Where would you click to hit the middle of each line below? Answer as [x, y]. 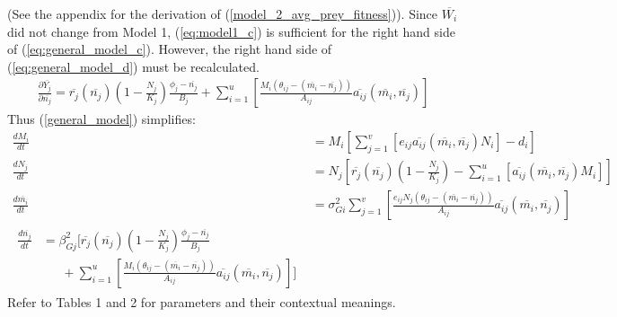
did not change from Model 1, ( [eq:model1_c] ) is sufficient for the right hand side [231, 31]
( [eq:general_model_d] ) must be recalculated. [133, 66]
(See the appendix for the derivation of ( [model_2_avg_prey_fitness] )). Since [223, 13]
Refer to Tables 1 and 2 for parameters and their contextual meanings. [202, 302]
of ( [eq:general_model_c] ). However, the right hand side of [170, 49]
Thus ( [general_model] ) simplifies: [101, 119]
